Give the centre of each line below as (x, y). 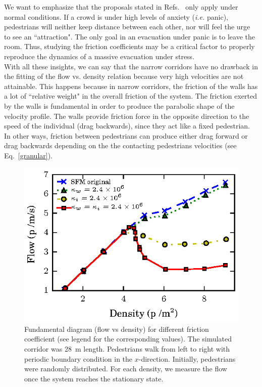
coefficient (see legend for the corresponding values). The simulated (128, 339)
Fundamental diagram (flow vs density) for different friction (117, 329)
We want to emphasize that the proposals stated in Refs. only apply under (121, 7)
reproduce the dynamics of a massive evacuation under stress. (99, 56)
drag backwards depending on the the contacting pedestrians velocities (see (120, 145)
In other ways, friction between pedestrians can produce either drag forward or (126, 135)
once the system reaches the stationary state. (94, 378)
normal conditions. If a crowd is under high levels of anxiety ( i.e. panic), (116, 16)
